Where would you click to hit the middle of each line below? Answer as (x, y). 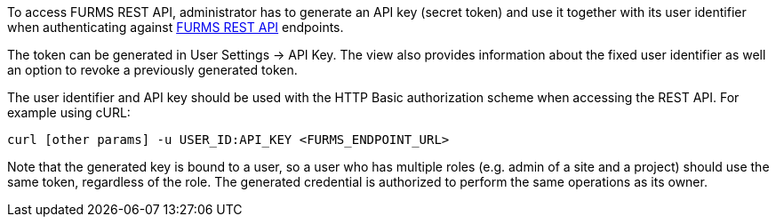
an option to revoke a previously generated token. (152, 70)
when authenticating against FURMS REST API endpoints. (176, 27)
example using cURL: (69, 112)
